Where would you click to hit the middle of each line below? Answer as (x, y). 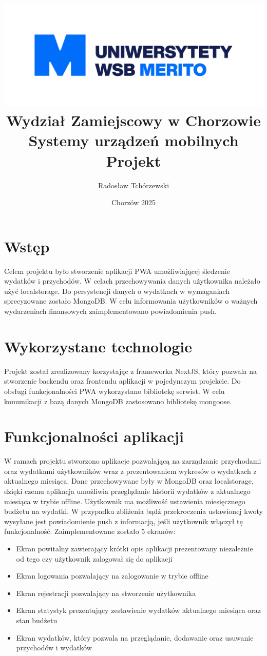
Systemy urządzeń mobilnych (133, 140)
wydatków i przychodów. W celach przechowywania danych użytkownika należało (132, 281)
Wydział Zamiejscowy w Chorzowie (133, 120)
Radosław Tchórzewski (133, 185)
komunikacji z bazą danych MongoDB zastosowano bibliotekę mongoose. (118, 401)
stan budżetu (37, 620)
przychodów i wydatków (54, 648)
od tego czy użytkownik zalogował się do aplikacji (94, 558)
